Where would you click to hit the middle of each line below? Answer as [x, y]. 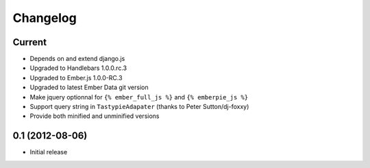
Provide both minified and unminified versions [95, 116]
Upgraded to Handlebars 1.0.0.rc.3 [78, 68]
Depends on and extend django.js [77, 59]
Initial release [49, 152]
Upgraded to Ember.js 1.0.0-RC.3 [76, 77]
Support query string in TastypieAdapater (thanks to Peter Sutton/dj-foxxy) [139, 107]
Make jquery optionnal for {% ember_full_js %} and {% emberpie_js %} [139, 97]
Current [30, 42]
